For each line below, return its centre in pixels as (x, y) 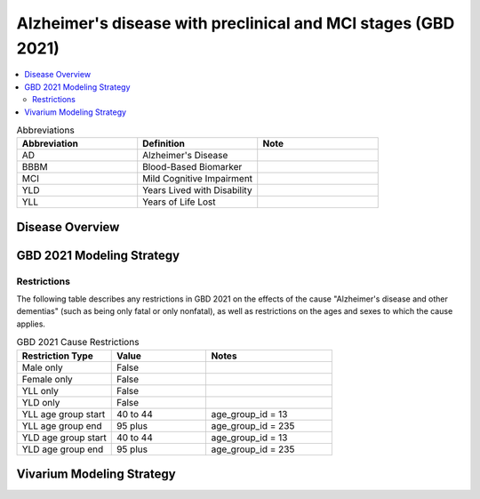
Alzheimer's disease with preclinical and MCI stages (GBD (236, 23)
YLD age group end (63, 449)
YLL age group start (64, 414)
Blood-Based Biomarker (192, 167)
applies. (31, 324)
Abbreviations (45, 131)
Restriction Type (57, 356)
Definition (164, 144)
